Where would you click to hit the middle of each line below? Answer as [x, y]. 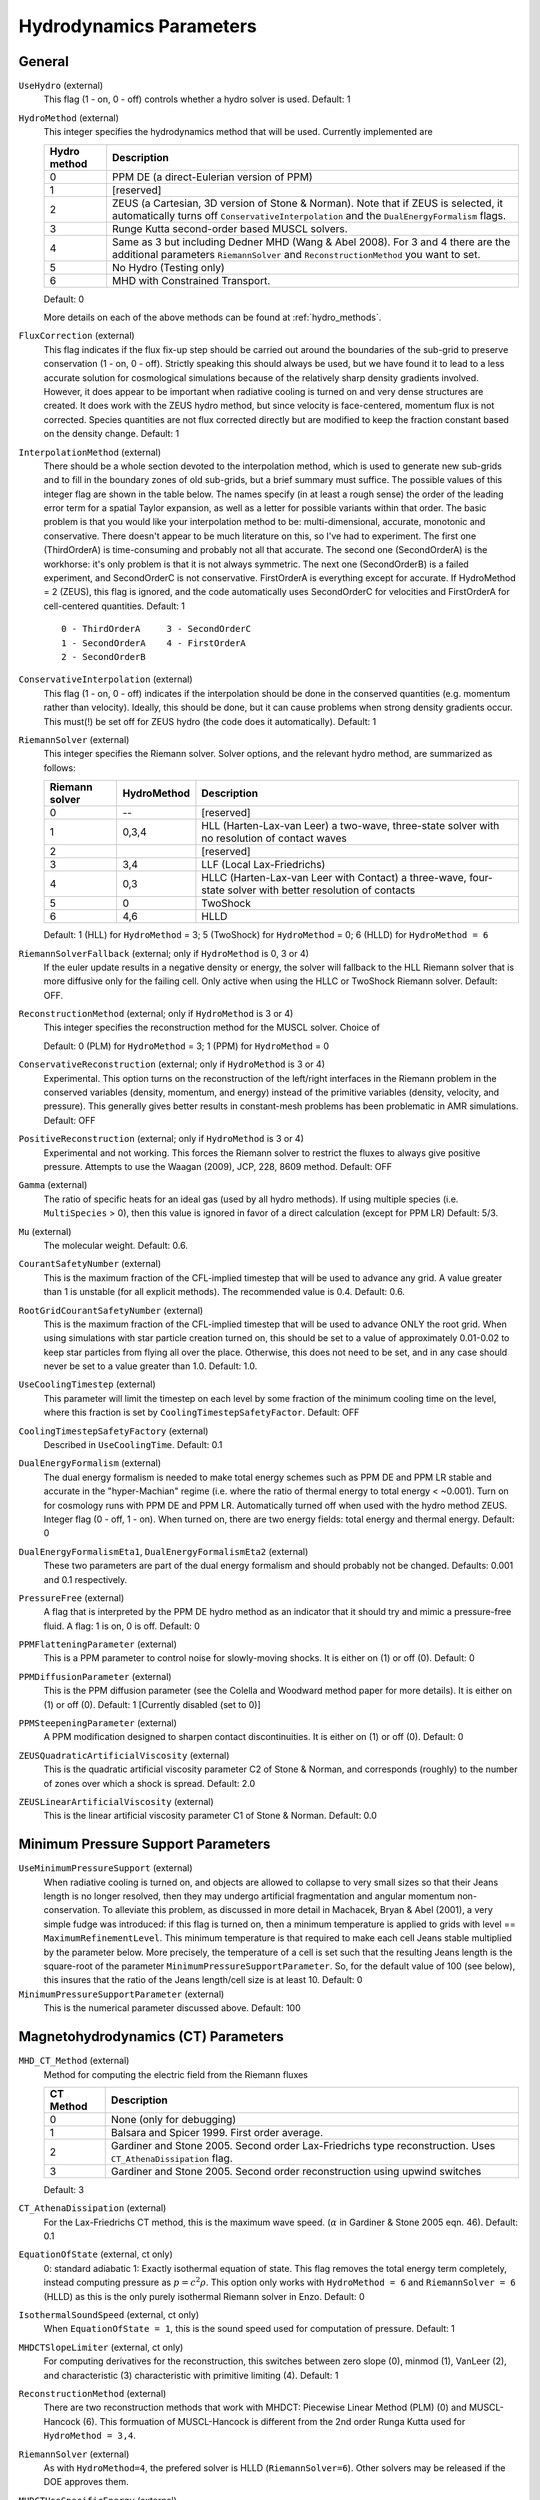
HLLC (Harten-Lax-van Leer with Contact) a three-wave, [334, 878]
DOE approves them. [86, 2482]
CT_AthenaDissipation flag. [172, 2158]
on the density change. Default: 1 [111, 434]
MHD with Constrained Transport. [191, 280]
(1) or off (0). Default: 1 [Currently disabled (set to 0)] [152, 1704]
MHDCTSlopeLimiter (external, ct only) [101, 2347]
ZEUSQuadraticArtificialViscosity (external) [124, 1755]
